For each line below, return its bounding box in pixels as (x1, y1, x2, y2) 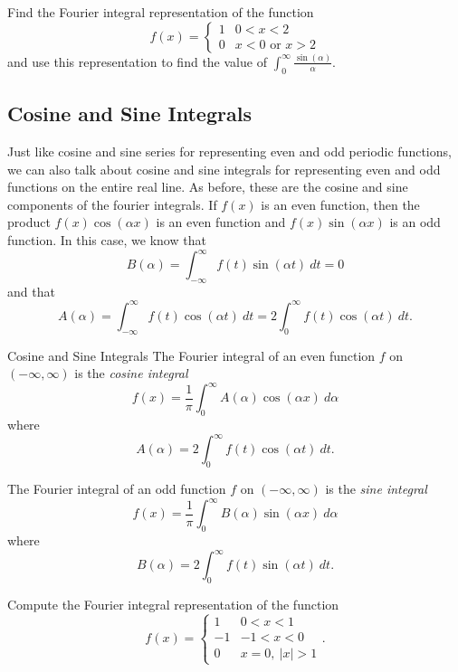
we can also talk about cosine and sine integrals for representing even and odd (7, 159, 441, 178)
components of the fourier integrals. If (7, 194, 217, 213)
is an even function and (156, 213, 286, 232)
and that (7, 281, 55, 300)
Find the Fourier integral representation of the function (7, 3, 314, 21)
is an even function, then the (261, 194, 420, 213)
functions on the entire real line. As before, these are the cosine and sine (7, 177, 408, 196)
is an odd (389, 213, 441, 232)
